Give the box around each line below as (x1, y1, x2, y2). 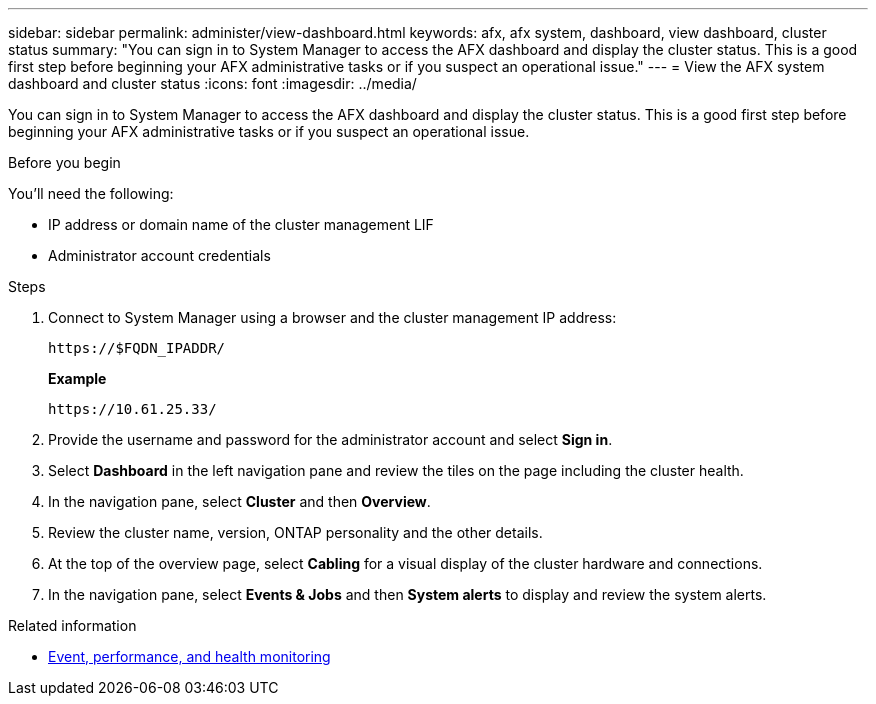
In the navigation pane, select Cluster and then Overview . (48, 493, 431, 510)
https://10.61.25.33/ (48, 401, 217, 417)
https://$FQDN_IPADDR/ (48, 340, 226, 356)
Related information (8, 617, 137, 634)
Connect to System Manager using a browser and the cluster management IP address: (48, 309, 617, 326)
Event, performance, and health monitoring (48, 648, 331, 665)
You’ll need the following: (8, 185, 174, 202)
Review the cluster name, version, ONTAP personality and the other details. (48, 524, 543, 541)
